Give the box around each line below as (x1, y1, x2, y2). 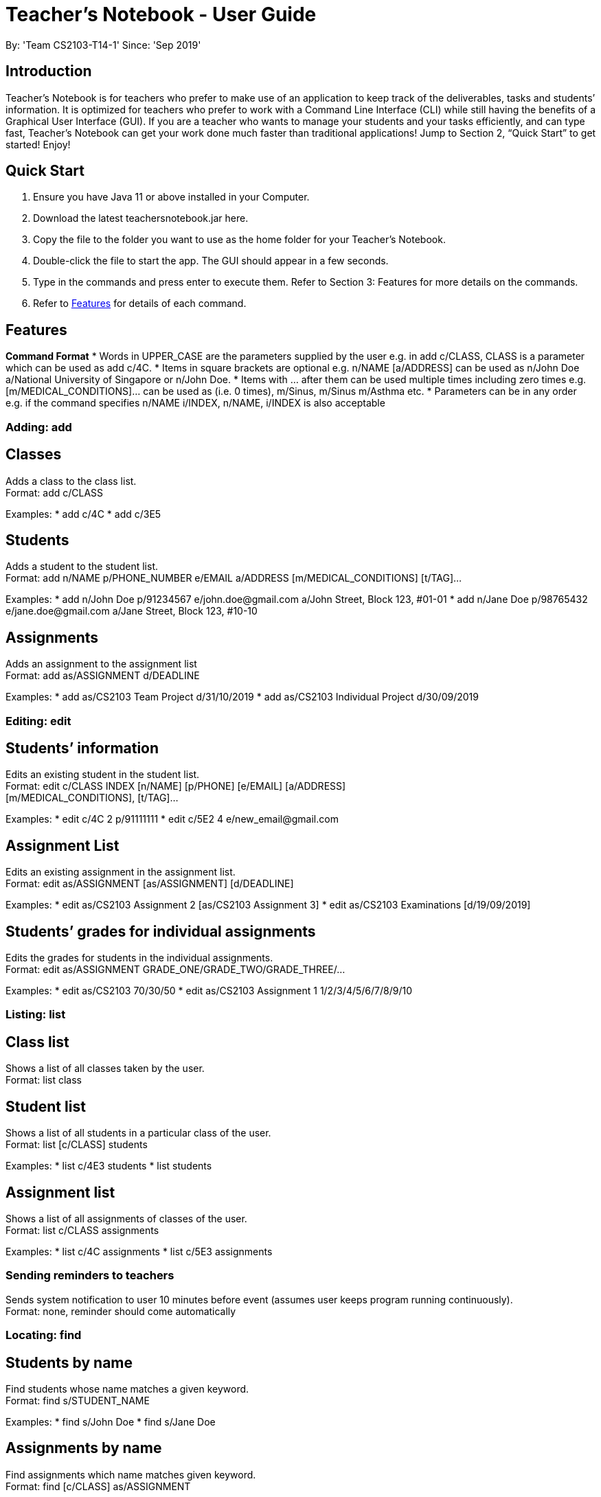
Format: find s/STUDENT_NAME (5, 1394, 150, 1406)
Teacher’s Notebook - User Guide (5, 3, 317, 26)
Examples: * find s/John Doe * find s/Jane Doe (5, 1415, 216, 1428)
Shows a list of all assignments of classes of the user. (5, 1213, 247, 1224)
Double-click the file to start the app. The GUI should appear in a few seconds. (33, 255, 389, 267)
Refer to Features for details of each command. (33, 297, 247, 310)
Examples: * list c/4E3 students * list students (5, 1160, 212, 1172)
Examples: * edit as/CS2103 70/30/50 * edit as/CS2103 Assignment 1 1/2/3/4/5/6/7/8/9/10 (5, 985, 412, 997)
